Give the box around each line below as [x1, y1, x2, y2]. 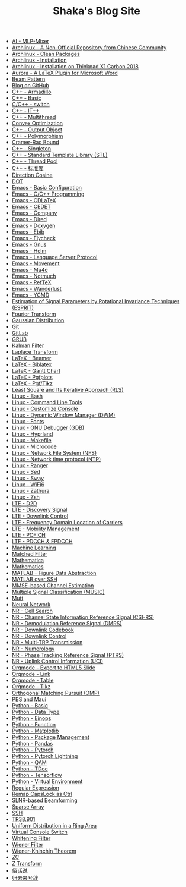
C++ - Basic [11, 95, 41, 102]
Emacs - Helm [11, 247, 47, 254]
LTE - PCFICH [11, 531, 46, 539]
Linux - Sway [11, 474, 44, 482]
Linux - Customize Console [11, 405, 78, 413]
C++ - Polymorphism [11, 133, 63, 140]
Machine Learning [11, 544, 56, 551]
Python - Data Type [11, 709, 60, 716]
